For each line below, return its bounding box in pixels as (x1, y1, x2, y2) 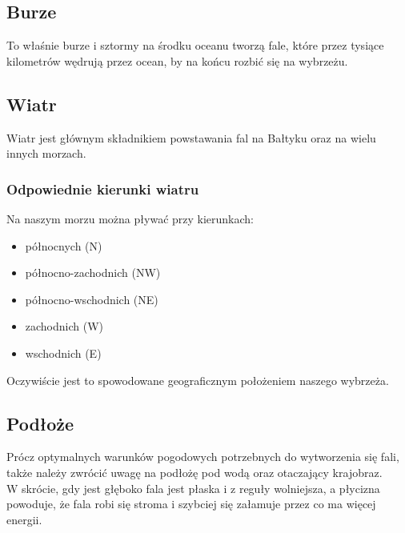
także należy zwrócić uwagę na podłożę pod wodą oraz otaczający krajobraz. (6, 463, 383, 480)
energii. (6, 511, 42, 527)
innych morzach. (6, 145, 86, 162)
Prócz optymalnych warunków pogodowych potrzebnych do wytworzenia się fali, (6, 448, 399, 465)
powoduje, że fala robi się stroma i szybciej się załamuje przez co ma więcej (6, 495, 376, 512)
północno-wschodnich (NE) (25, 291, 158, 307)
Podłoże (6, 411, 74, 435)
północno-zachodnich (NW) (25, 264, 161, 281)
